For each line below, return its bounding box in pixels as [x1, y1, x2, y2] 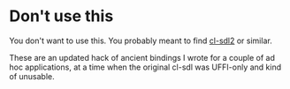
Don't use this [9, 6, 114, 26]
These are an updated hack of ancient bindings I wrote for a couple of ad [9, 52, 276, 63]
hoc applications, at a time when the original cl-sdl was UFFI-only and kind [9, 62, 281, 72]
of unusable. [9, 70, 55, 81]
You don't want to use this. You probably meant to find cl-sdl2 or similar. [9, 35, 272, 46]
